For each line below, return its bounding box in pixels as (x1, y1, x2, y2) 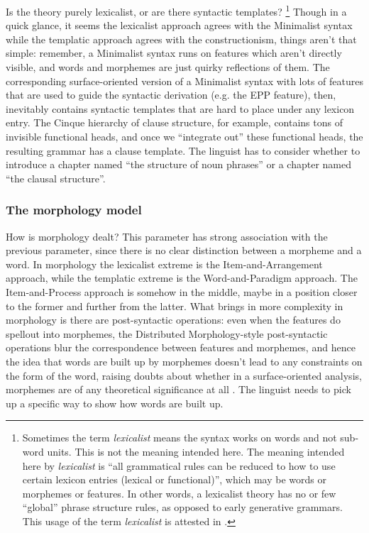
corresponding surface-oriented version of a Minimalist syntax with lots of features (6, 73, 364, 88)
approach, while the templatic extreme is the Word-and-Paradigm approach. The (6, 270, 358, 285)
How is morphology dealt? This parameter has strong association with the (6, 229, 328, 243)
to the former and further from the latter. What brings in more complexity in (6, 298, 343, 313)
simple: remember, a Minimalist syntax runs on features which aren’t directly (6, 45, 342, 60)
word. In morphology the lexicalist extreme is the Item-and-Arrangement (6, 256, 323, 271)
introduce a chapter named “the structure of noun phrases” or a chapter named (6, 157, 352, 172)
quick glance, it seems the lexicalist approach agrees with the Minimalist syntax (6, 18, 353, 33)
